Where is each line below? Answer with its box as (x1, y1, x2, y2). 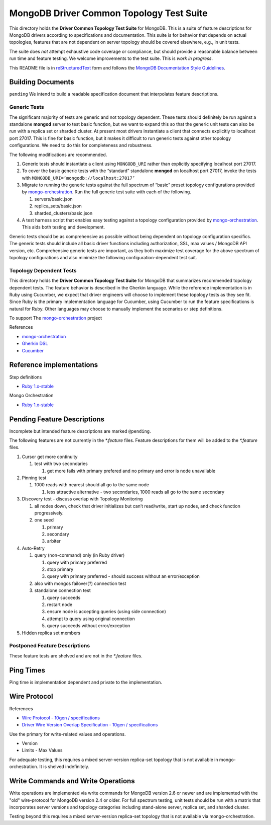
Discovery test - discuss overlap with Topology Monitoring (22, 496, 143, 502)
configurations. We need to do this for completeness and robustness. (9, 142, 153, 148)
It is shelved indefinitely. (39, 764, 90, 770)
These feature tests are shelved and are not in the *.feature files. (9, 652, 143, 659)
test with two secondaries (34, 461, 88, 467)
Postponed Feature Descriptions (9, 642, 90, 649)
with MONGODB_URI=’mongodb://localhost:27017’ (22, 175, 135, 181)
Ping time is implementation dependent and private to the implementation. (9, 679, 163, 685)
